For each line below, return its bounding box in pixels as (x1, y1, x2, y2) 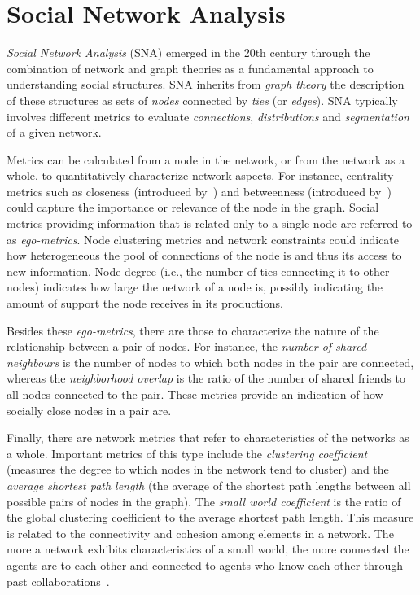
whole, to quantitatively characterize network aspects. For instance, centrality (7, 167, 394, 184)
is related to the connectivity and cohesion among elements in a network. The (7, 524, 394, 541)
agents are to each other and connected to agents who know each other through (7, 556, 404, 573)
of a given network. (7, 124, 102, 141)
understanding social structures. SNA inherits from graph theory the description (7, 76, 405, 93)
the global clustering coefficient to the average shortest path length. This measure (7, 509, 414, 526)
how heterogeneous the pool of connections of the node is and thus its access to (7, 247, 402, 264)
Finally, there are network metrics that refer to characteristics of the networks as (7, 429, 409, 446)
